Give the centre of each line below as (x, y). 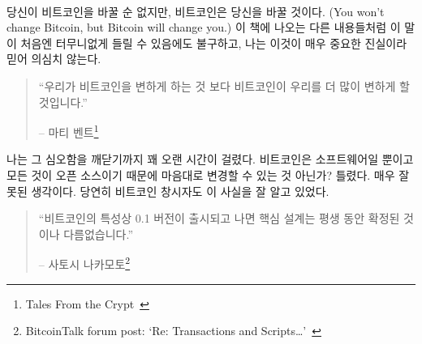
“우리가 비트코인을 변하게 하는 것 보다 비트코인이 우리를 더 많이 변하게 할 (224, 85)
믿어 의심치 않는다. (54, 59)
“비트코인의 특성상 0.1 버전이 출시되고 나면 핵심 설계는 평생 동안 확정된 (219, 218)
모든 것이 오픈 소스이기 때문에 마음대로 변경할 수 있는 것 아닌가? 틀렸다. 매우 (201, 175)
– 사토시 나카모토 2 (84, 263)
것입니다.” (63, 102)
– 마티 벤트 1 (69, 131)
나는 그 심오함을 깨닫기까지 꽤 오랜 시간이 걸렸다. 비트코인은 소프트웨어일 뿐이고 (210, 159)
